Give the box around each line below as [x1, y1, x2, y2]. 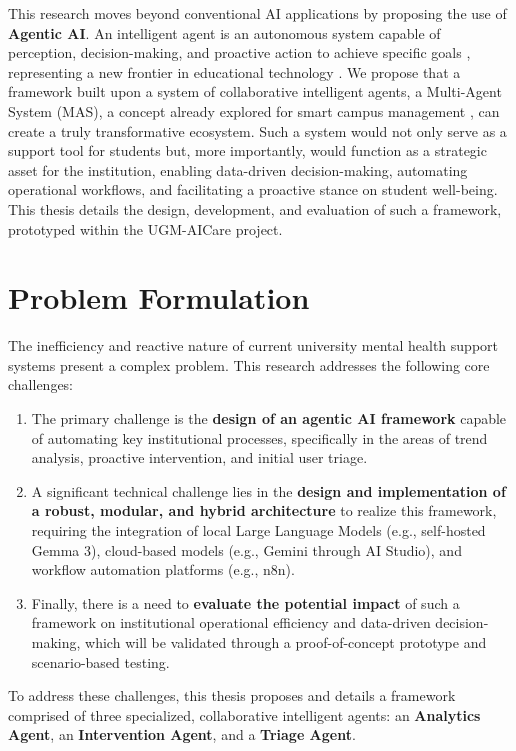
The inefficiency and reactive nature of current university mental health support [8, 335, 499, 356]
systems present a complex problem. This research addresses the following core [8, 354, 490, 375]
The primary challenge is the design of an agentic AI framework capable [31, 408, 507, 429]
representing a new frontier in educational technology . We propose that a [8, 61, 461, 82]
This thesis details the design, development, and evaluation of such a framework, [8, 198, 502, 219]
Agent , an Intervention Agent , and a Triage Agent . [8, 724, 356, 745]
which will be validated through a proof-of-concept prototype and [85, 631, 487, 652]
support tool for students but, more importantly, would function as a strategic [8, 140, 487, 161]
